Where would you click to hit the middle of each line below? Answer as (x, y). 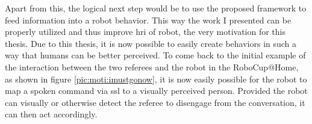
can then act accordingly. (51, 114)
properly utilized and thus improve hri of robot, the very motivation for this (145, 32)
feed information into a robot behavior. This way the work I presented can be (148, 20)
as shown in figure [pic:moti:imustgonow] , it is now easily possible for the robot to (156, 79)
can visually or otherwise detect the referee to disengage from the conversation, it (155, 102)
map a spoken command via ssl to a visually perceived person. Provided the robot (156, 91)
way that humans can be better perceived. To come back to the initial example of (155, 55)
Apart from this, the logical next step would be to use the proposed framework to (156, 8)
